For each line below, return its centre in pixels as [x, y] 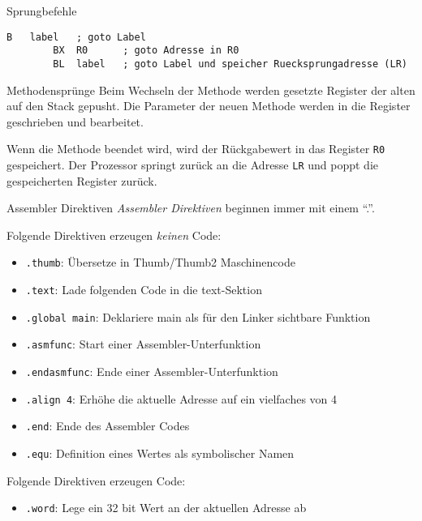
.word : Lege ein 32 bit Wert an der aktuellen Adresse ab [166, 508]
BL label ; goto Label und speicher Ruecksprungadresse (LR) [230, 64]
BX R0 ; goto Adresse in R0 [146, 51]
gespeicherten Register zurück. [82, 180]
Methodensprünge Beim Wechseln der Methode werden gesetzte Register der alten [211, 90]
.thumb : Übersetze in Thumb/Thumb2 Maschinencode [160, 262]
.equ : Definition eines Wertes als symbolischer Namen [160, 453]
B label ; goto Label [76, 37]
